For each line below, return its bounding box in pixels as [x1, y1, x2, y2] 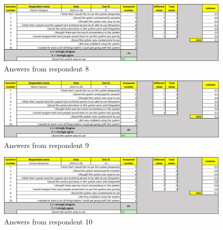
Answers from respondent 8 [4, 63, 89, 73]
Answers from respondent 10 [4, 216, 93, 227]
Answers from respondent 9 [4, 139, 89, 150]
